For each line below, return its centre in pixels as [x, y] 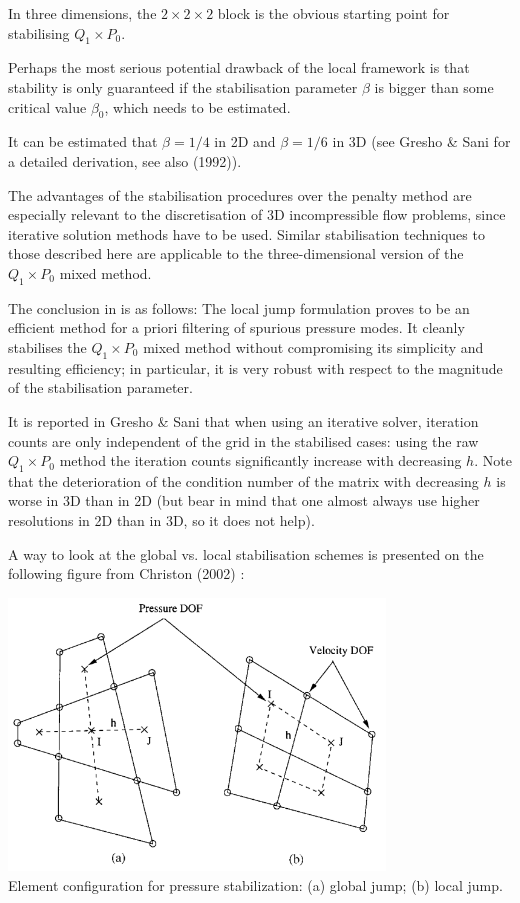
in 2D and [245, 141]
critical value [47, 106]
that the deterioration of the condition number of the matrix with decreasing [243, 480]
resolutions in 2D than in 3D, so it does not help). [161, 520]
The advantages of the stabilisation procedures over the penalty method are [240, 194]
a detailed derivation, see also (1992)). [125, 160]
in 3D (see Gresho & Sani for [421, 141]
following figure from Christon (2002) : [126, 573]
